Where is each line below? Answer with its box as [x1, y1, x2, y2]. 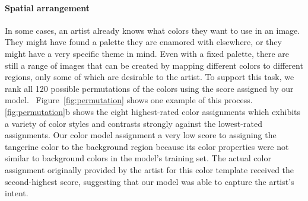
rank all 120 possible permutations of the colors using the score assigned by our [5, 82, 294, 94]
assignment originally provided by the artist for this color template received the [5, 163, 294, 176]
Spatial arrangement [5, 1, 90, 14]
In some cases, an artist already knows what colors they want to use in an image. [5, 24, 300, 36]
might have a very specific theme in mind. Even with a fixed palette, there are [5, 47, 290, 59]
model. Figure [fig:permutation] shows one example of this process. [5, 94, 253, 106]
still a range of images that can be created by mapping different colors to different [5, 59, 303, 71]
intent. [5, 187, 28, 199]
